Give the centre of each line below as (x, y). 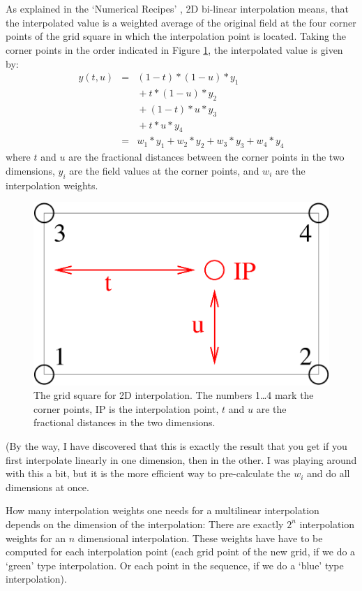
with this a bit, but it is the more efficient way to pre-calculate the (148, 473)
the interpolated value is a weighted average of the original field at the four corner (181, 22)
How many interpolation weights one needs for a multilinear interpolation (163, 510)
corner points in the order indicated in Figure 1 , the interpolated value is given (174, 49)
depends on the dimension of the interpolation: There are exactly (145, 524)
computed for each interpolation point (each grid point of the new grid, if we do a (181, 552)
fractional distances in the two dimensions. (125, 422)
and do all (329, 473)
